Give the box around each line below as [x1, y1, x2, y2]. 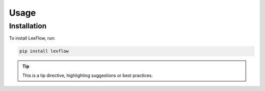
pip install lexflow [19, 48, 69, 54]
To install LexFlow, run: [9, 35, 56, 41]
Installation [9, 22, 47, 30]
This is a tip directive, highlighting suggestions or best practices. [22, 72, 153, 78]
